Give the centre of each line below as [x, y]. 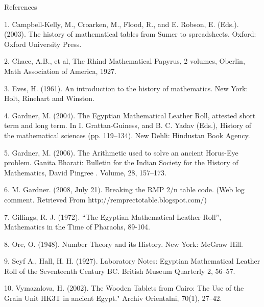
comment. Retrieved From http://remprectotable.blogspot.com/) [105, 199]
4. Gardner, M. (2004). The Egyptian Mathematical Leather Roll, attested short [130, 115]
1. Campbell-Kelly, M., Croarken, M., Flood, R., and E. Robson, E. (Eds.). [122, 24]
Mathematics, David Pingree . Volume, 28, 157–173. [85, 172]
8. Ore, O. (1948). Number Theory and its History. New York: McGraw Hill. [124, 244]
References [21, 7]
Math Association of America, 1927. [60, 71]
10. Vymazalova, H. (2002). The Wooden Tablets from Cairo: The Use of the [124, 288]
